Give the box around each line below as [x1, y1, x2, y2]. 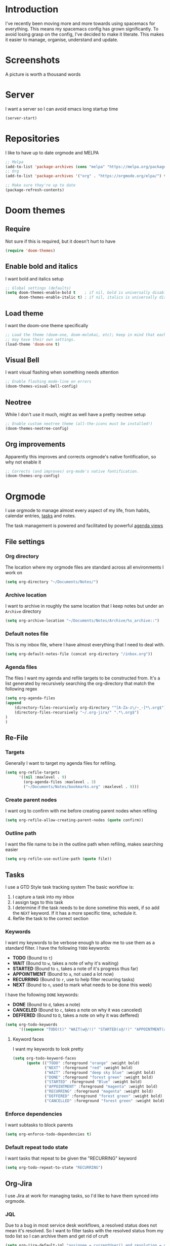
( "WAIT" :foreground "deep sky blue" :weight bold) [45, 1070, 156, 1075]
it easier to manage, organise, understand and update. [5, 37, 118, 43]
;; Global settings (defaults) [5, 286, 71, 291]
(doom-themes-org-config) [5, 474, 60, 479]
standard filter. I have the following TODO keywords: [5, 945, 110, 951]
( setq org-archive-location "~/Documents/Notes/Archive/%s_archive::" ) [5, 618, 159, 624]
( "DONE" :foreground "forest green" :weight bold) [45, 1075, 153, 1080]
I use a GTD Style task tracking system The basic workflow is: [5, 884, 134, 890]
